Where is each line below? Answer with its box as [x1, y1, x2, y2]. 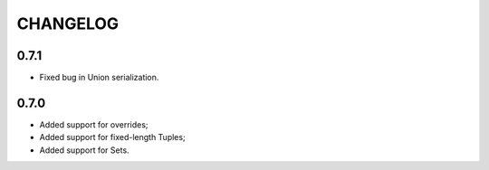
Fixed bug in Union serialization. [39, 72, 159, 83]
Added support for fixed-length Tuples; [39, 132, 186, 143]
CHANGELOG [16, 14, 120, 33]
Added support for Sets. [39, 145, 130, 156]
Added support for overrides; [39, 118, 149, 130]
